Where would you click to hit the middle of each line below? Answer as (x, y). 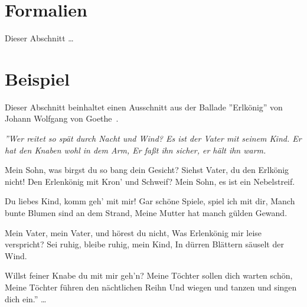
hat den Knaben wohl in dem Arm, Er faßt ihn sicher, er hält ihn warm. (135, 150)
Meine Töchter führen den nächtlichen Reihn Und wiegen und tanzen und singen (151, 287)
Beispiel (37, 78)
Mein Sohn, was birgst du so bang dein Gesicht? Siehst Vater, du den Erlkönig (147, 170)
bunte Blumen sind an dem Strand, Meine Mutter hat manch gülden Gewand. (146, 213)
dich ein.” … (26, 298)
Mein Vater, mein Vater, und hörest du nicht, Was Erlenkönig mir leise (133, 232)
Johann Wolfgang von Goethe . (62, 118)
